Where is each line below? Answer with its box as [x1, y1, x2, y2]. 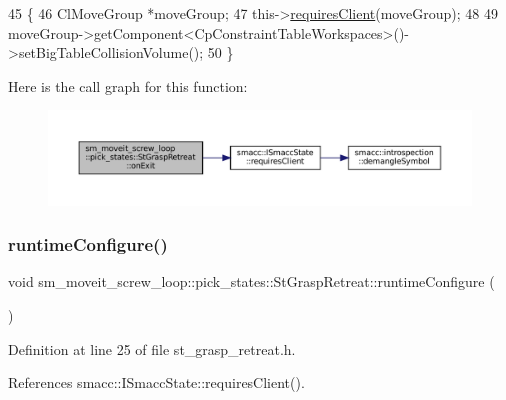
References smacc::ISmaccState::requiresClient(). [8, 372, 305, 393]
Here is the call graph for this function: [8, 75, 248, 96]
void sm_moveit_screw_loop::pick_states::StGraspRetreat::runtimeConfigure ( [8, 271, 495, 292]
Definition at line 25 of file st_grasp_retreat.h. [8, 338, 296, 359]
